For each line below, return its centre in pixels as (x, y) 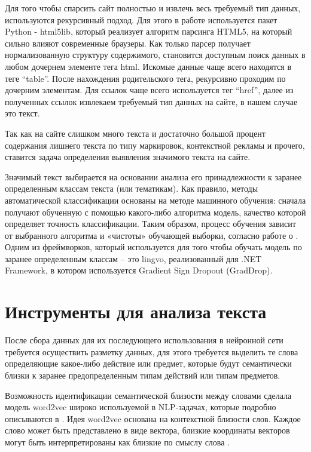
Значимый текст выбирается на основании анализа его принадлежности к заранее (153, 176)
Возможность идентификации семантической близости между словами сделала (148, 395)
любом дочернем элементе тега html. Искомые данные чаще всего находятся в (148, 66)
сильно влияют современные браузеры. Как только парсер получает (128, 43)
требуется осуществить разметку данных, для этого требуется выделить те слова (152, 351)
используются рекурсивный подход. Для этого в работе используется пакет (141, 19)
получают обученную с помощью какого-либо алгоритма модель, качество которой (155, 212)
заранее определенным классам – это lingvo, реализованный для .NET (133, 258)
